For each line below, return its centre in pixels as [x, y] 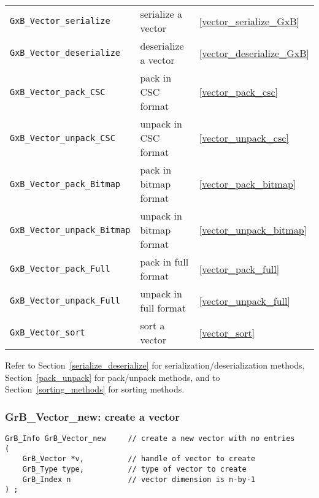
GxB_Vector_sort [48, 332]
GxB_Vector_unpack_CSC [63, 138]
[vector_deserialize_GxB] [254, 53]
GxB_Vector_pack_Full [60, 269]
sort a [152, 325]
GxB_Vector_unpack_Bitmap [70, 230]
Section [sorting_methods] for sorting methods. [95, 389]
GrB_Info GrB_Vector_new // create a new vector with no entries [150, 439]
